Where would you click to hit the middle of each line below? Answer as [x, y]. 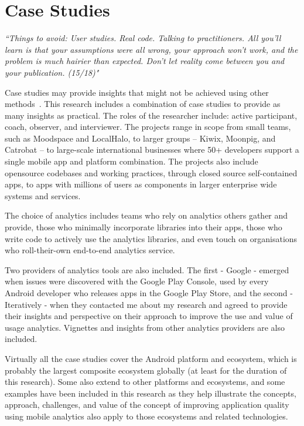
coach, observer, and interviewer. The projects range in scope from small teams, [148, 127]
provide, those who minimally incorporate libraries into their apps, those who [144, 227]
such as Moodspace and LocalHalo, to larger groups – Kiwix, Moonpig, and [140, 138]
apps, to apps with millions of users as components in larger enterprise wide [141, 184]
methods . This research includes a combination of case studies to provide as [143, 104]
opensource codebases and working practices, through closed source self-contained [151, 172]
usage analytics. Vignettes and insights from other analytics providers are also [145, 327]
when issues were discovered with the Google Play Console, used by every [137, 281]
